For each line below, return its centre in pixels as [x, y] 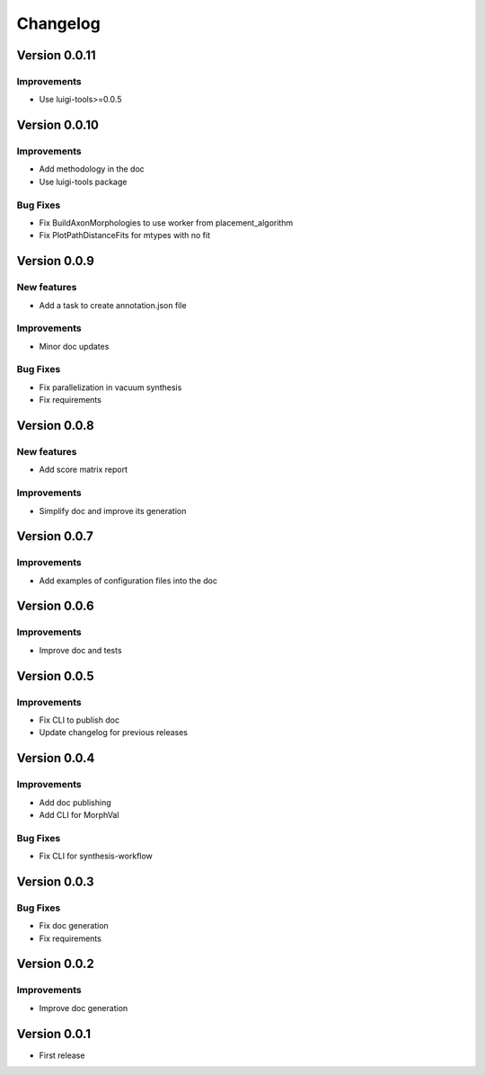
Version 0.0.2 [55, 964]
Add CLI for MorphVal [79, 814]
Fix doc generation [74, 926]
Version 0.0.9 [55, 261]
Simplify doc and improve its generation [113, 511]
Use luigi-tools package [83, 182]
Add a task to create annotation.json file [113, 305]
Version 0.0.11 [56, 55]
